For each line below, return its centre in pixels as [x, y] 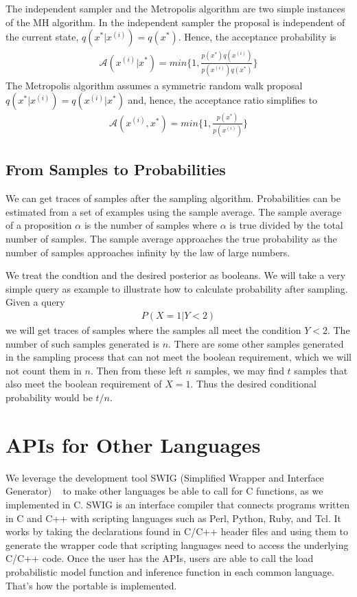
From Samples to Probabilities [116, 169]
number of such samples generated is [82, 343]
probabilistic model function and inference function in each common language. [170, 571]
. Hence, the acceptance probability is [257, 37]
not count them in [44, 370]
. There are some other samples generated [256, 343]
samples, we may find [239, 370]
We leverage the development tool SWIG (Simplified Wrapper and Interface [165, 477]
